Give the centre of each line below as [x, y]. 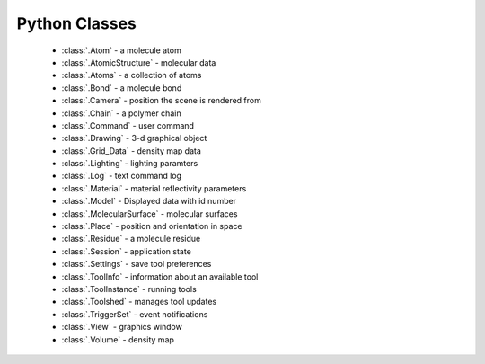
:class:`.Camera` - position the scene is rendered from [162, 101]
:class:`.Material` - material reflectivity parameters [154, 188]
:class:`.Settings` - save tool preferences [137, 264]
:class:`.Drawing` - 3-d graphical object [134, 138]
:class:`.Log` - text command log [122, 176]
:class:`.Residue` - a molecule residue [131, 239]
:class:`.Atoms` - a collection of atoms [132, 75]
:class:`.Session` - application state [127, 251]
